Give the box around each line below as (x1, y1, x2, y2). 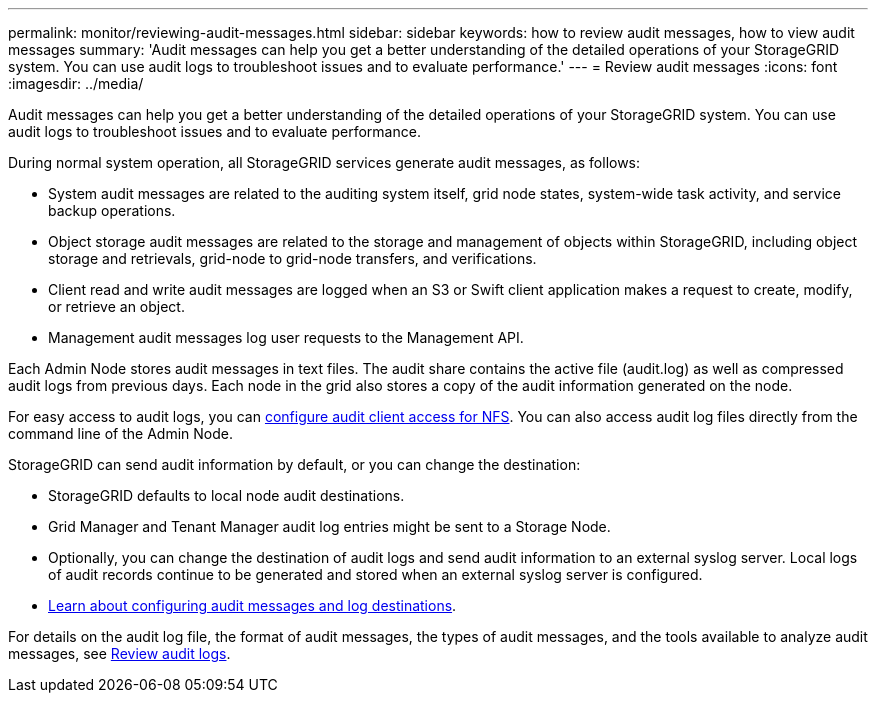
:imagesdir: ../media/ (8, 75, 144, 92)
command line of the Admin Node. (8, 425, 233, 442)
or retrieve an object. (48, 298, 185, 315)
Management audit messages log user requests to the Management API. (48, 329, 524, 346)
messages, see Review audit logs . (8, 645, 231, 662)
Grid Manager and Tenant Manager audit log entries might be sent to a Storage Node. (48, 518, 611, 535)
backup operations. (48, 202, 176, 219)
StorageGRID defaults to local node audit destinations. (48, 487, 405, 504)
